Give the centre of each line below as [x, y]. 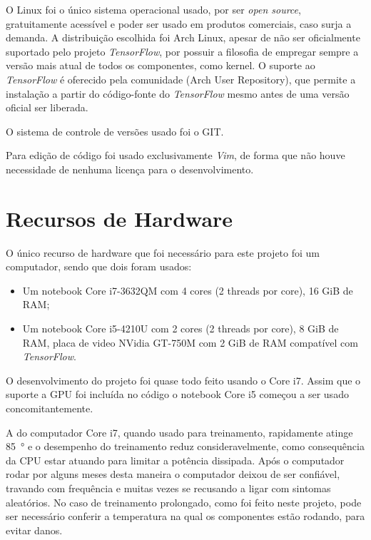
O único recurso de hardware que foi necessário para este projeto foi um [163, 252]
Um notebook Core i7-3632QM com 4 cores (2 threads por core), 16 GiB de [188, 290]
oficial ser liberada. [47, 107]
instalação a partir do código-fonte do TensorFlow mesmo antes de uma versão [178, 93]
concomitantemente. [50, 408]
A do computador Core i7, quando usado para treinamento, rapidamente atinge [179, 432]
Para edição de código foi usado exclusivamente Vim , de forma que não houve [176, 155]
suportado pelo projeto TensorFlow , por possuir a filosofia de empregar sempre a [182, 51]
